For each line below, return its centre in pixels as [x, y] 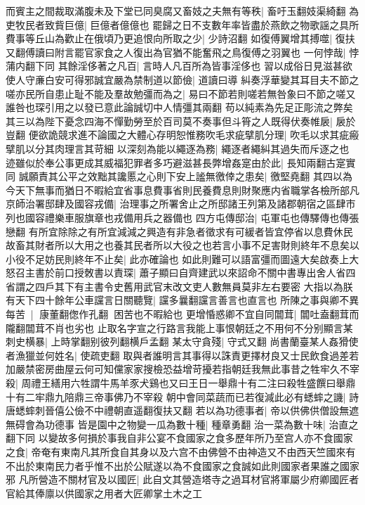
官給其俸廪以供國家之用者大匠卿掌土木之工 [104, 493]
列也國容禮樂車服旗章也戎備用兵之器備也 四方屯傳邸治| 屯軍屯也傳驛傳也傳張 [182, 217]
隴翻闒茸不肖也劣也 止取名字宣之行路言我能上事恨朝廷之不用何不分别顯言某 [179, 327]
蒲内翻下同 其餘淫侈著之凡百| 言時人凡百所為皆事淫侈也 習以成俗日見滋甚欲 [179, 66]
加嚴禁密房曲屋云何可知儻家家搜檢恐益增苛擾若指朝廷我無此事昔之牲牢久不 [178, 369]
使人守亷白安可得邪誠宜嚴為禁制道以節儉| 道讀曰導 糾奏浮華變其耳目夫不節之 [182, 79]
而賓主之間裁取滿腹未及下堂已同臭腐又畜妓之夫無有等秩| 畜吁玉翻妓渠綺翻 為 [182, 11]
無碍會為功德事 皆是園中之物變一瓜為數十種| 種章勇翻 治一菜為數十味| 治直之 [182, 424]
